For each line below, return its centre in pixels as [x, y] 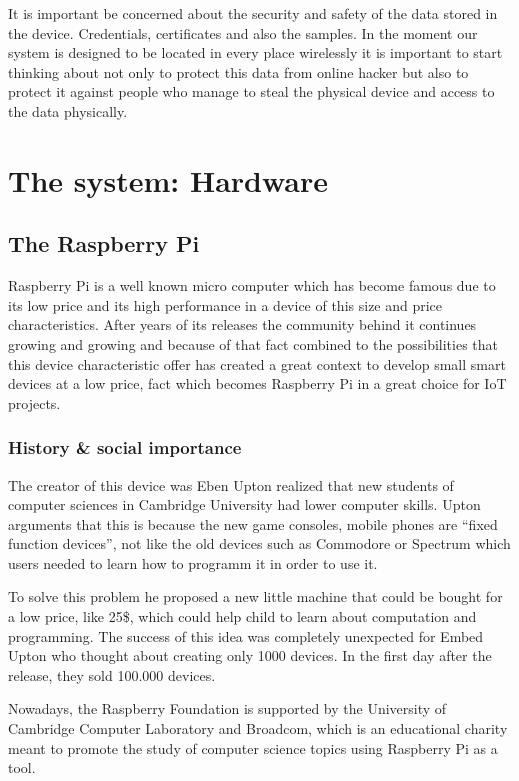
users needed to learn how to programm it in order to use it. [193, 562]
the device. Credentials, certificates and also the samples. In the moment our [243, 32]
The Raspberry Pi [104, 243]
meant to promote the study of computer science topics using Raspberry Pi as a [253, 747]
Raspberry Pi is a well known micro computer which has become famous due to [252, 285]
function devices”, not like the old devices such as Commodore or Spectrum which [259, 543]
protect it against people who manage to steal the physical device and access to [251, 91]
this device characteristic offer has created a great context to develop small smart [257, 363]
